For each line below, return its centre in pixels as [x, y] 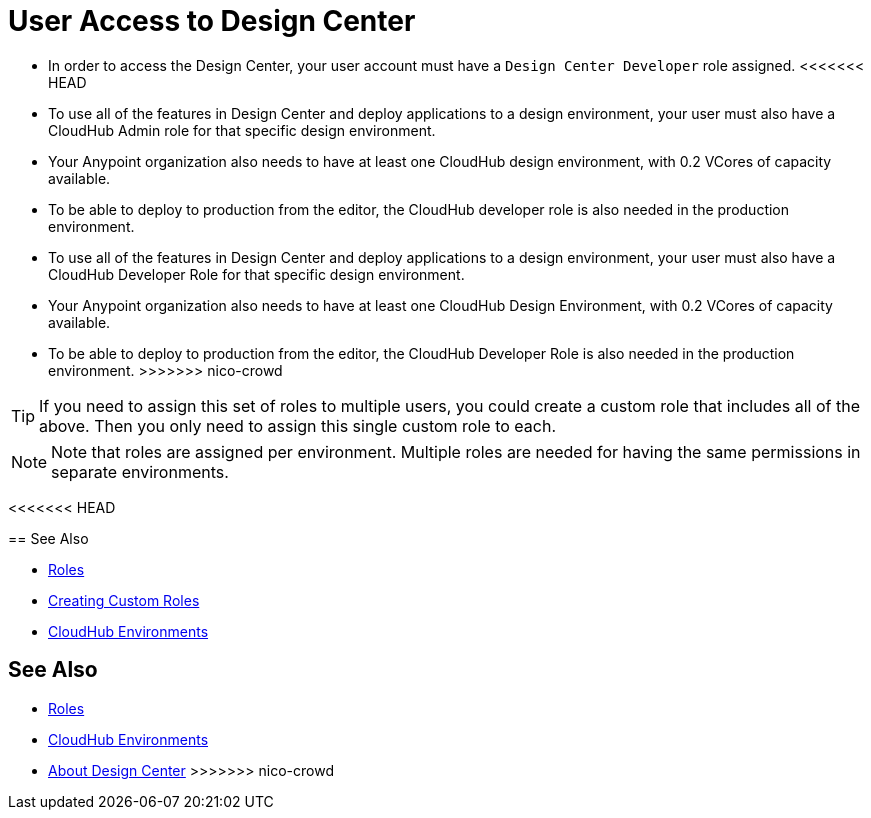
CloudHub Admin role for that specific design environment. [242, 130]
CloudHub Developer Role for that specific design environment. [256, 274]
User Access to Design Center [212, 21]
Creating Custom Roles [124, 600]
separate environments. [140, 471]
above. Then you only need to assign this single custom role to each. [298, 425]
